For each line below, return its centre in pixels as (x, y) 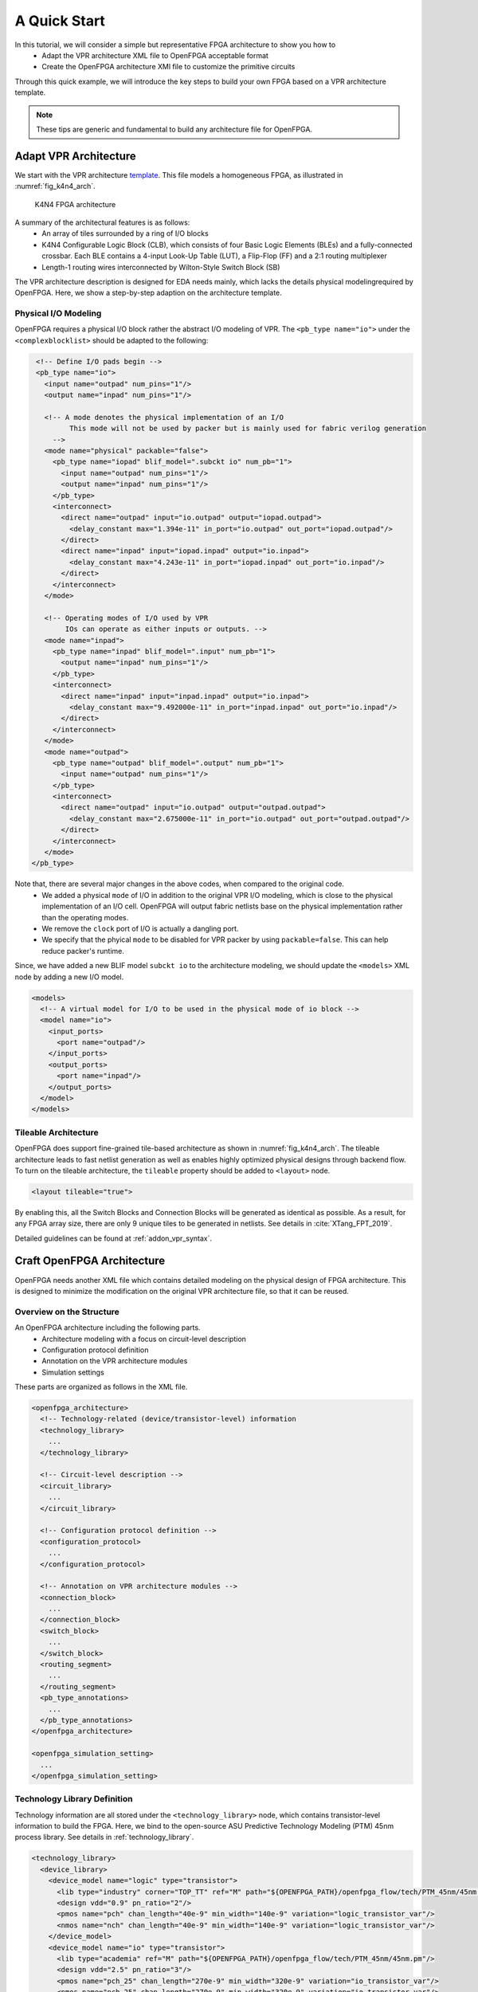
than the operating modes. (85, 917)
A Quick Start (60, 21)
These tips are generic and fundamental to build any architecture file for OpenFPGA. (174, 129)
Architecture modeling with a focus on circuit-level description (144, 1339)
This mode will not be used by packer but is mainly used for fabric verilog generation (247, 429)
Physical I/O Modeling (58, 313)
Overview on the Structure (67, 1312)
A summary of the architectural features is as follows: (102, 222)
